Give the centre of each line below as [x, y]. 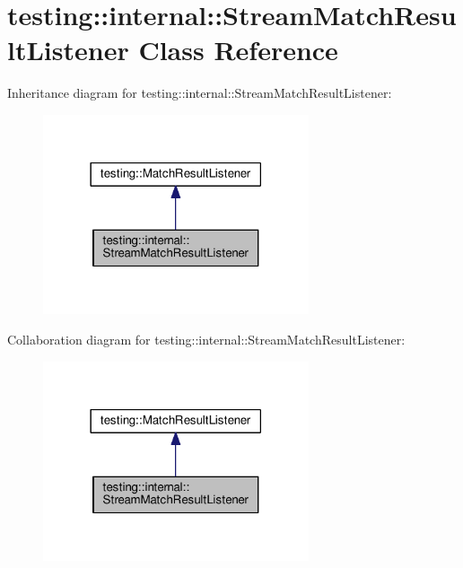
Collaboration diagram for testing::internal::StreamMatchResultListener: [206, 339]
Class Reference [238, 50]
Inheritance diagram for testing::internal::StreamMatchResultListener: [200, 93]
